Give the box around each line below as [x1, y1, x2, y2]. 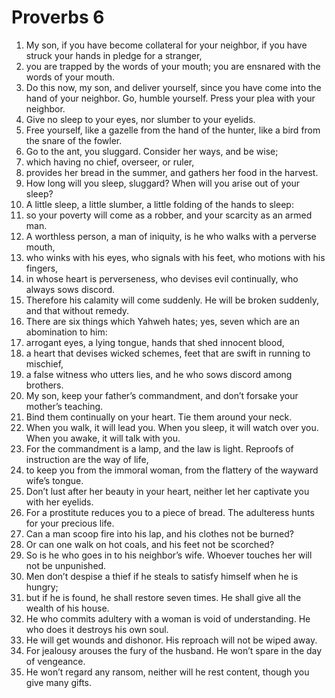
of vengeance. [25, 655, 86, 667]
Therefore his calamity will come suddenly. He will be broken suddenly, [25, 294, 320, 306]
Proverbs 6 [11, 6, 105, 29]
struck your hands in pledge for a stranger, [25, 49, 203, 61]
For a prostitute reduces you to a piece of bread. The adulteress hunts [25, 506, 315, 518]
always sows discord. [25, 283, 116, 295]
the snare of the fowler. [25, 134, 123, 146]
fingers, [25, 262, 59, 274]
